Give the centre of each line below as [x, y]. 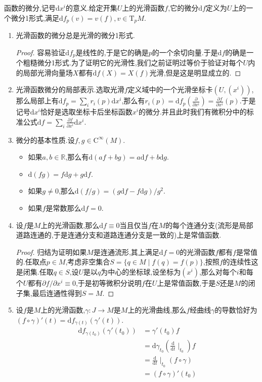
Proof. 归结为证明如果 [51, 252]
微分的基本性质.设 [45, 140]
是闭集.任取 [35, 272]
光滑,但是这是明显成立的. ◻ [195, 72]
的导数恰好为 [236, 310]
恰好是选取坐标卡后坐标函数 [86, 112]
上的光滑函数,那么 [70, 225]
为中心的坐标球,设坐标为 [141, 272]
